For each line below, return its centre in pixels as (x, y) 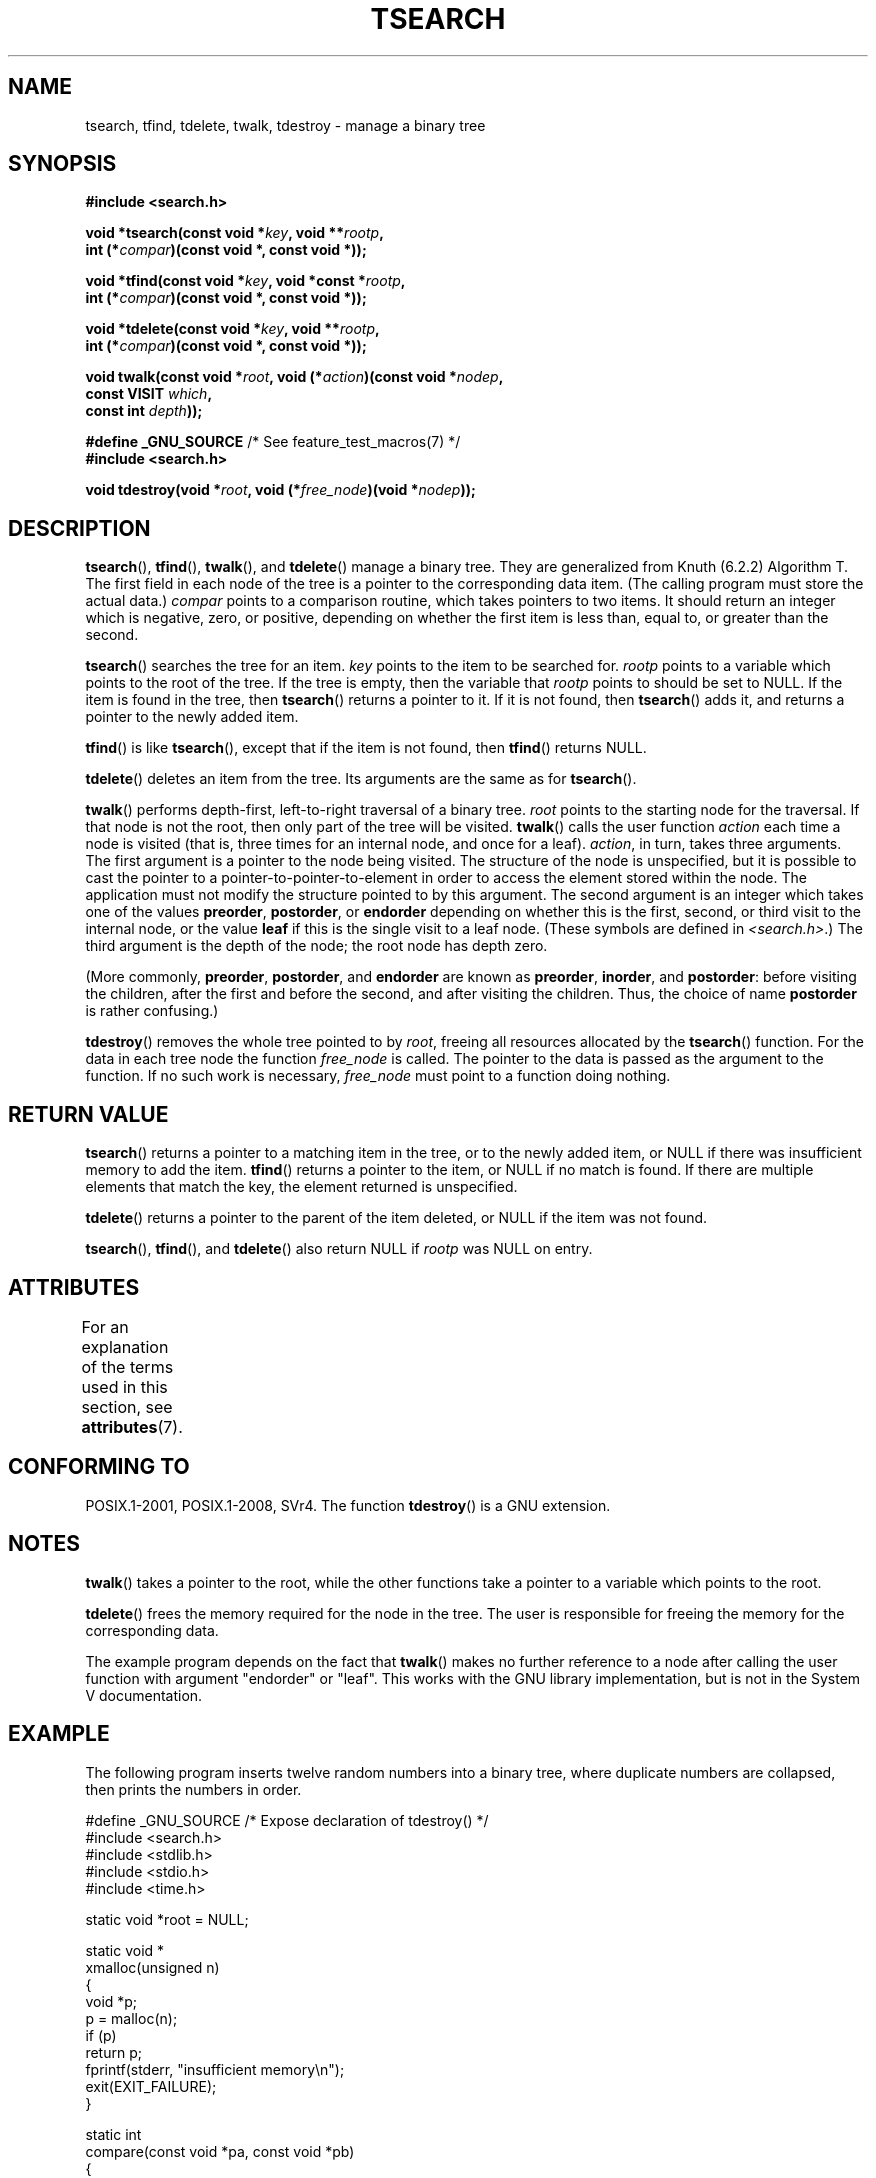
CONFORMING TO (99, 1467)
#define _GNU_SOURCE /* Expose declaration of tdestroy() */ (287, 1820)
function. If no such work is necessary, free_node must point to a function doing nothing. (378, 1076)
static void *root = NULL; (167, 1919)
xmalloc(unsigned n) (152, 1967)
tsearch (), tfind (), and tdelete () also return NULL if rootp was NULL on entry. (339, 1249)
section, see (127, 1406)
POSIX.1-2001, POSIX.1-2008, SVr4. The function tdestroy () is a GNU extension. (348, 1505)
